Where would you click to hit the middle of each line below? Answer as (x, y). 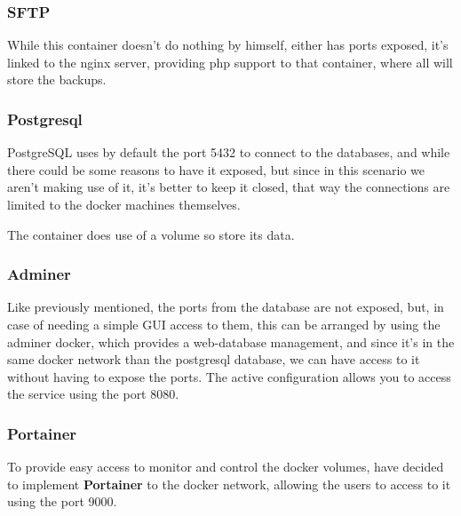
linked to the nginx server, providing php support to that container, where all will (230, 62)
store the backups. (57, 79)
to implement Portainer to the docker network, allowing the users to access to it (229, 484)
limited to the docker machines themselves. (124, 204)
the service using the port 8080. (93, 394)
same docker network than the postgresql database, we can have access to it (214, 359)
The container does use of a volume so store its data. (151, 234)
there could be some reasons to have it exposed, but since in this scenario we (216, 169)
